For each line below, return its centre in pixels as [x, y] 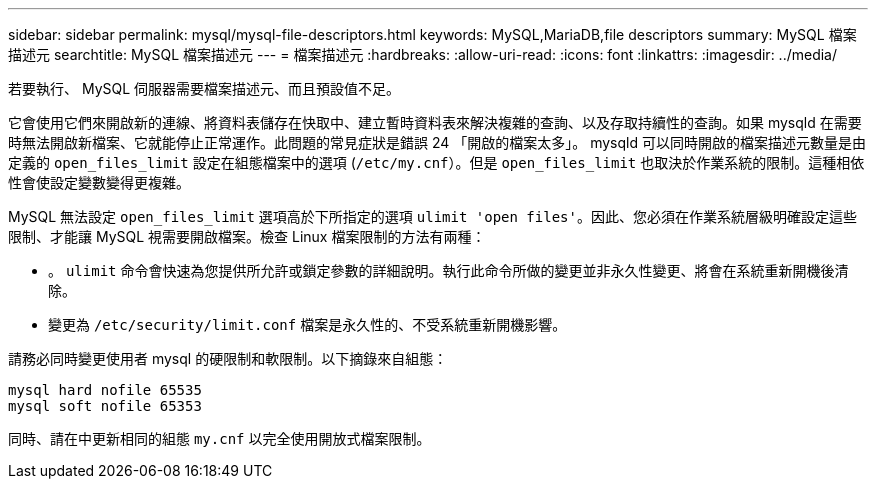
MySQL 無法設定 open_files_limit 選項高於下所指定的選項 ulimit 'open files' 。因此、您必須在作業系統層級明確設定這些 [432, 216]
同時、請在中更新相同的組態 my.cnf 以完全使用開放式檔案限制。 [219, 438]
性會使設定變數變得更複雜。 [99, 182]
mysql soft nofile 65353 [105, 406]
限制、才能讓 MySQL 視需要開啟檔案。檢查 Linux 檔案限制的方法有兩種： [247, 236]
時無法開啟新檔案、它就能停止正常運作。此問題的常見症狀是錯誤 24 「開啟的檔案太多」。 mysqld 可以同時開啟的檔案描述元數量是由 [437, 142]
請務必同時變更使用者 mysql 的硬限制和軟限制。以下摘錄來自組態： [228, 358]
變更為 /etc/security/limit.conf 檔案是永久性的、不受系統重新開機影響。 [307, 324]
